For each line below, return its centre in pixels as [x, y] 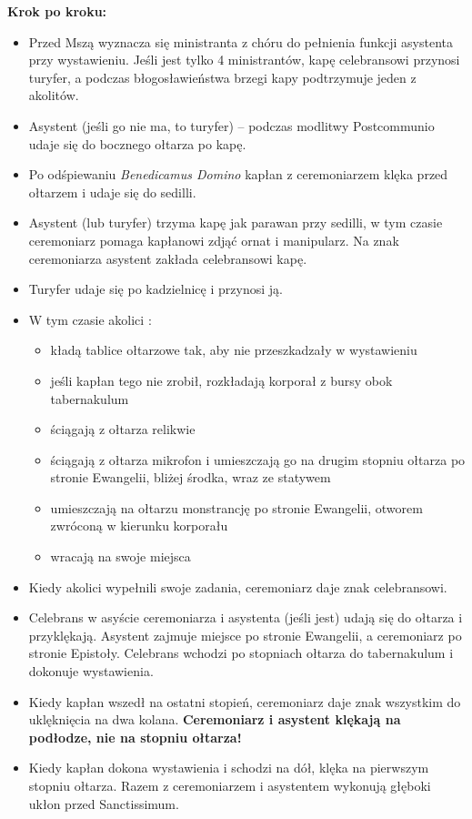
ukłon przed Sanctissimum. [104, 803]
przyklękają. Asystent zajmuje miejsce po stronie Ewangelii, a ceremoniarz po [245, 635]
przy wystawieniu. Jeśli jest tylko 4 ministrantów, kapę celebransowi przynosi [244, 60]
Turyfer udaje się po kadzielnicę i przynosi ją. [156, 289]
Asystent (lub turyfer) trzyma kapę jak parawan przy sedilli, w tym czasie [236, 222]
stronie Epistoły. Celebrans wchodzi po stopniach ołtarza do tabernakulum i [241, 653]
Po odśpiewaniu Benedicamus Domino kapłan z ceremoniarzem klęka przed [238, 174]
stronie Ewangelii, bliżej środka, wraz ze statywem [191, 477]
